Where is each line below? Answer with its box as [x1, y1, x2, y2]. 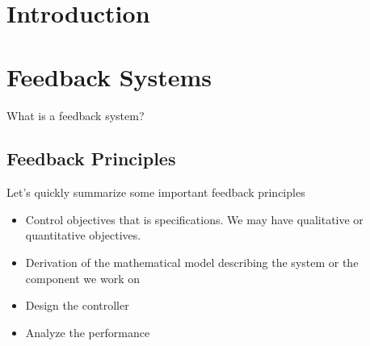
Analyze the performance [25, 323, 150, 340]
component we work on [25, 269, 140, 286]
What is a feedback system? [6, 106, 145, 123]
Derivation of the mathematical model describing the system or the [25, 254, 359, 271]
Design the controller [25, 297, 129, 314]
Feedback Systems [6, 60, 212, 93]
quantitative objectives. [25, 227, 141, 244]
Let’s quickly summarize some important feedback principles [6, 184, 305, 201]
